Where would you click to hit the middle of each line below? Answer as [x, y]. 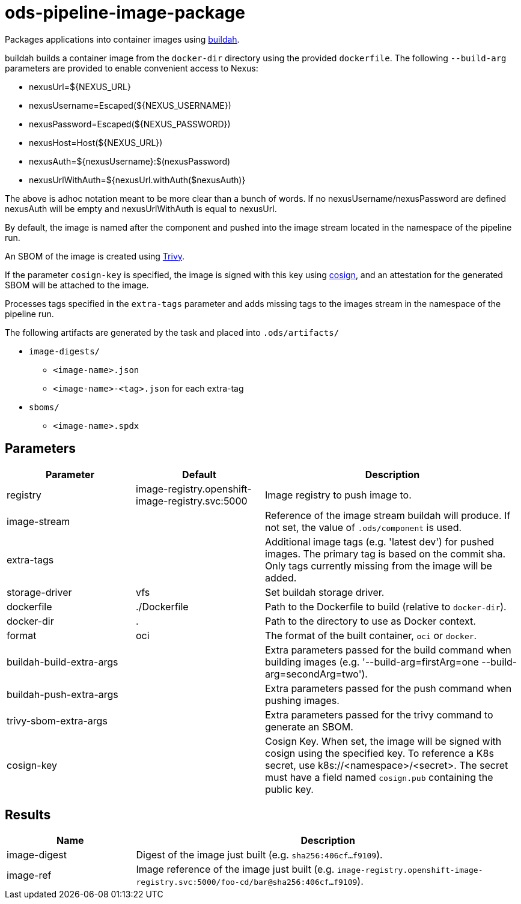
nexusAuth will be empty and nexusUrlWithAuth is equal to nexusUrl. [141, 208]
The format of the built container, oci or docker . [371, 635]
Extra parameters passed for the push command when [388, 688]
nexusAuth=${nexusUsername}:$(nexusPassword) [130, 161]
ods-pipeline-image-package [125, 13]
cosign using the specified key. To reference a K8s [379, 753]
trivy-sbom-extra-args [57, 720]
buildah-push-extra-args [62, 694]
